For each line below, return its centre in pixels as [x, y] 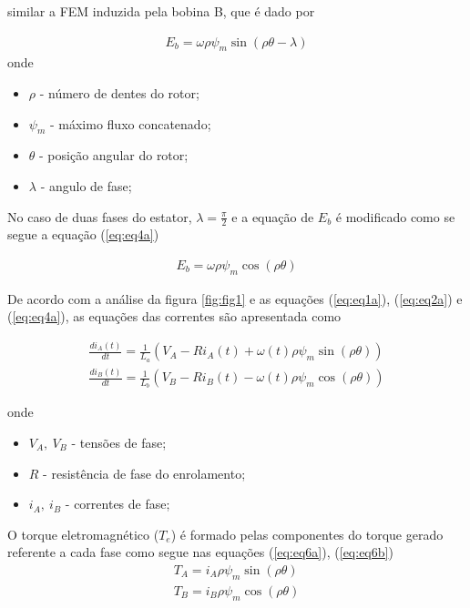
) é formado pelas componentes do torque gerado [307, 534]
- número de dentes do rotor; [119, 93]
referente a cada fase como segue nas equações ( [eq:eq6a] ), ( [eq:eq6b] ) [200, 552]
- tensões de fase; [119, 442]
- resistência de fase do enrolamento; [144, 473]
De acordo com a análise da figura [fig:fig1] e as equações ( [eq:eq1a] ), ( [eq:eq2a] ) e [235, 298]
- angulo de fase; [86, 186]
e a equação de [273, 216]
